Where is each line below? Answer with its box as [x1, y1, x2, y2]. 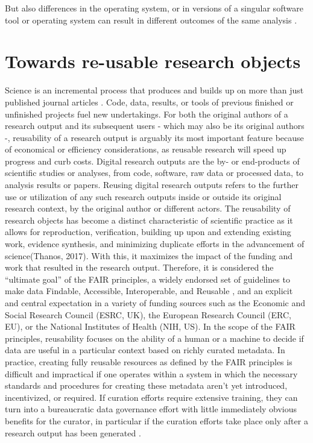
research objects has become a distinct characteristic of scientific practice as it [5, 213, 293, 226]
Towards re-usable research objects [5, 49, 301, 74]
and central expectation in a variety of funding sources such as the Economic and [5, 297, 306, 309]
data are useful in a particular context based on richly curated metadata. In [5, 344, 285, 356]
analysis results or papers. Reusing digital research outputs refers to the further [5, 178, 299, 191]
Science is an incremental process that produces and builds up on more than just [5, 84, 304, 96]
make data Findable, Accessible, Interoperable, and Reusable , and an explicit [5, 284, 293, 297]
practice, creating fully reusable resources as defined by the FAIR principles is [5, 355, 292, 368]
